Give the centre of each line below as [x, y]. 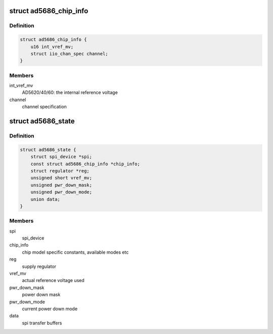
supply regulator [39, 266]
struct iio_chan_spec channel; [69, 54]
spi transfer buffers [42, 323]
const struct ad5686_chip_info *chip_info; [85, 164]
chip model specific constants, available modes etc [75, 252]
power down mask [41, 295]
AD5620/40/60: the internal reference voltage [70, 92]
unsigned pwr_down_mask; [61, 185]
